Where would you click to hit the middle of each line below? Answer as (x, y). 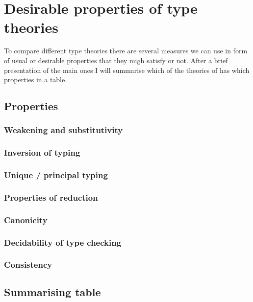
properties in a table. (36, 80)
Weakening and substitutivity (63, 130)
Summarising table (52, 291)
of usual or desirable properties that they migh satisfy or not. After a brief (116, 60)
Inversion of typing (42, 152)
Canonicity (26, 220)
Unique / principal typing (56, 175)
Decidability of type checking (63, 242)
